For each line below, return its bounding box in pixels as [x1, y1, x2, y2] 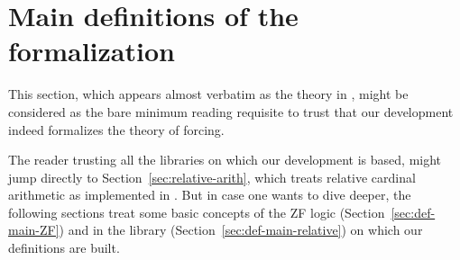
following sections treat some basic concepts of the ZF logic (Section [8, 202, 385, 221]
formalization [8, 32, 175, 69]
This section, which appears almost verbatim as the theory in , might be [8, 85, 409, 103]
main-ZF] [8, 220, 60, 239]
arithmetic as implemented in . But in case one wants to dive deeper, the [8, 185, 411, 204]
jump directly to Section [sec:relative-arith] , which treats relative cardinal [8, 167, 416, 186]
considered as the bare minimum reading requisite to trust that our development [8, 102, 454, 121]
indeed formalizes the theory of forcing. [8, 120, 225, 139]
